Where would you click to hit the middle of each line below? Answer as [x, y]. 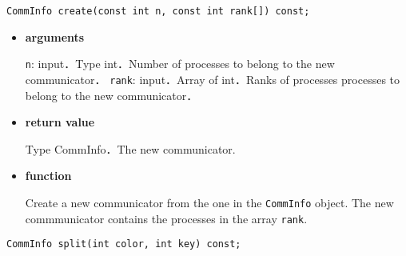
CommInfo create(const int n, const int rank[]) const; [158, 11]
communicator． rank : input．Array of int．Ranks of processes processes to [213, 79]
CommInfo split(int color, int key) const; [124, 244]
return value [60, 122]
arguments [55, 36]
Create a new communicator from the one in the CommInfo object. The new [209, 202]
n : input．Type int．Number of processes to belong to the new [180, 64]
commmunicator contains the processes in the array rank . [166, 218]
